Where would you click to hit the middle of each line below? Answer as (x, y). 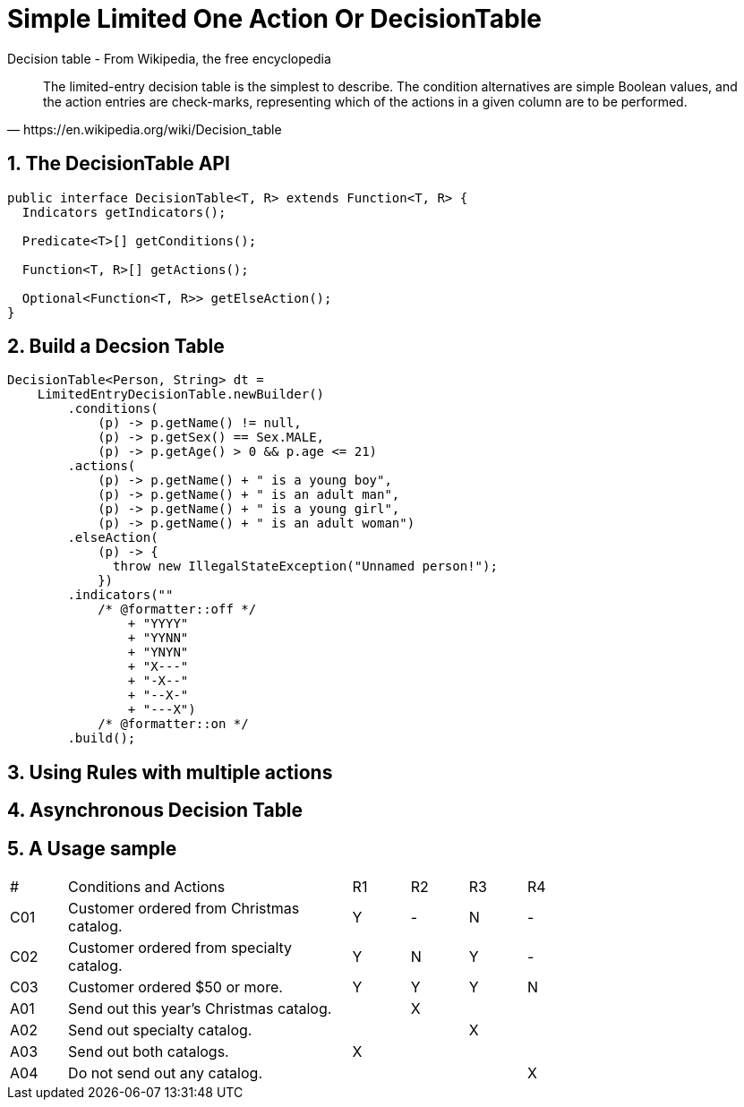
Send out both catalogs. (149, 1052)
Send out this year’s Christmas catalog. (200, 1009)
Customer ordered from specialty (180, 948)
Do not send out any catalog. (165, 1073)
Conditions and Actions (147, 887)
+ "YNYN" (158, 652)
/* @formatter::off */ (177, 609)
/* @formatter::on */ (173, 724)
